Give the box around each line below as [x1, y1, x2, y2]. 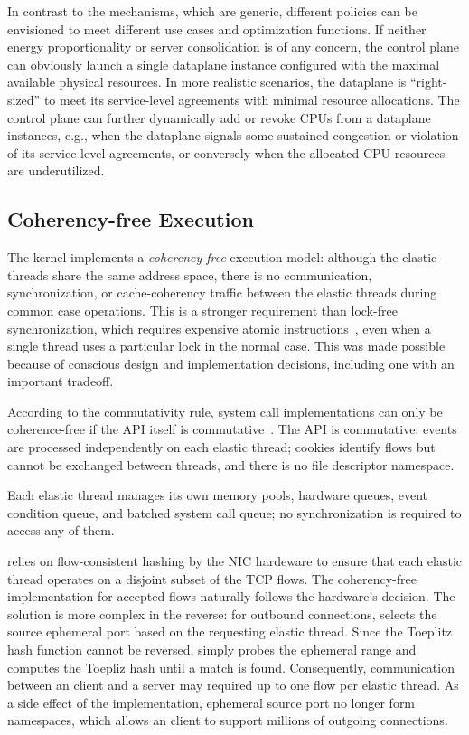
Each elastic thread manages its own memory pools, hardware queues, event [7, 485, 428, 504]
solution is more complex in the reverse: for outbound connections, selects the [7, 604, 437, 623]
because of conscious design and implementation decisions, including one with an [7, 353, 455, 372]
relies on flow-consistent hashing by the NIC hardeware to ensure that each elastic [7, 551, 463, 570]
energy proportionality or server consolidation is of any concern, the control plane [7, 37, 459, 56]
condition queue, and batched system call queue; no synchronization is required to [7, 503, 462, 522]
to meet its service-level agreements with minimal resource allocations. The [43, 90, 460, 108]
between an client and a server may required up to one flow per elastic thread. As [7, 675, 459, 694]
